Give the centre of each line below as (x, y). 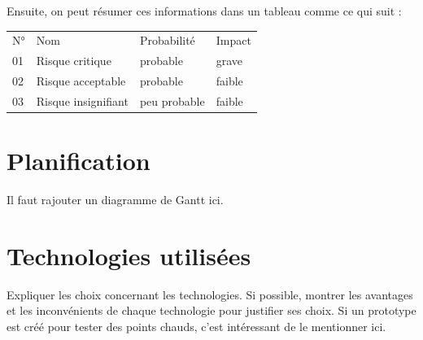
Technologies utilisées (129, 255)
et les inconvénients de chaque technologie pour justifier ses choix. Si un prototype (211, 310)
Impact (233, 40)
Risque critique (74, 61)
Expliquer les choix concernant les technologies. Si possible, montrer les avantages (210, 294)
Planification (78, 161)
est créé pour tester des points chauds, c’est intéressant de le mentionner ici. (196, 326)
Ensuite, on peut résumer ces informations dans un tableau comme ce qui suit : (204, 11)
